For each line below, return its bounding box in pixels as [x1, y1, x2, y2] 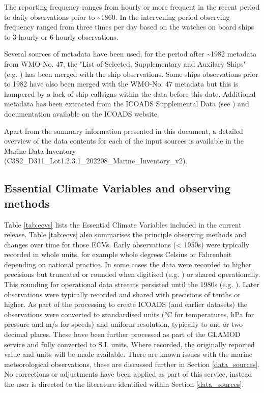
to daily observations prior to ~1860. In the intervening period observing [4, 11, 230, 22]
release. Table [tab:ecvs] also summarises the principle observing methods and [4, 229, 246, 240]
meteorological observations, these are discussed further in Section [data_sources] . [4, 358, 260, 369]
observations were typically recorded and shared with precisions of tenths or [4, 289, 241, 299]
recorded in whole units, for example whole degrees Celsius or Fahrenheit [4, 249, 232, 260]
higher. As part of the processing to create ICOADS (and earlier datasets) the [4, 299, 247, 310]
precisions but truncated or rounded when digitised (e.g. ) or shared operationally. [4, 269, 260, 279]
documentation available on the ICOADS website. [4, 108, 159, 119]
